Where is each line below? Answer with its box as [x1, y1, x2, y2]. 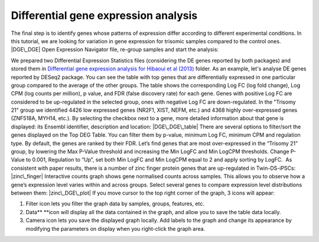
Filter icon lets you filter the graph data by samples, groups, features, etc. [25, 200, 205, 207]
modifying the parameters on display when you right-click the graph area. [25, 225, 206, 232]
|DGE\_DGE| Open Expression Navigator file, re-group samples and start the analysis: [11, 46, 219, 53]
